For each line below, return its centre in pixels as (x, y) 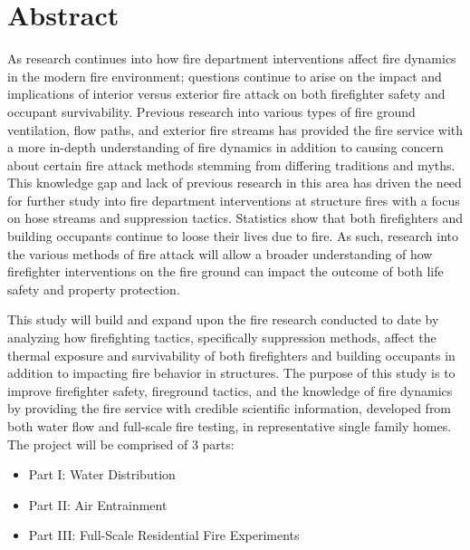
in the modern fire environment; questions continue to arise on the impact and (225, 76)
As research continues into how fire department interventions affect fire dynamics (232, 58)
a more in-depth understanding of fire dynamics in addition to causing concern (225, 147)
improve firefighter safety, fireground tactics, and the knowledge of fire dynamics (230, 390)
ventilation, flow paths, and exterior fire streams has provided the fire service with (235, 129)
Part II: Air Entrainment (98, 504)
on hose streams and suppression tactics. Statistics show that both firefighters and (235, 218)
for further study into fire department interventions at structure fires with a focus (234, 200)
